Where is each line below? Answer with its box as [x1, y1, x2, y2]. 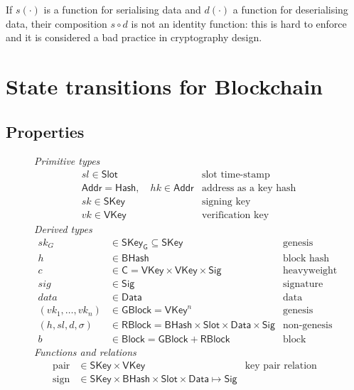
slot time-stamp [201, 169, 270, 180]
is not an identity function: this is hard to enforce [131, 16, 347, 31]
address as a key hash [201, 183, 296, 193]
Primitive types [34, 153, 100, 168]
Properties [6, 120, 85, 142]
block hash [283, 253, 330, 264]
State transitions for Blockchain [6, 71, 323, 100]
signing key [201, 197, 251, 207]
